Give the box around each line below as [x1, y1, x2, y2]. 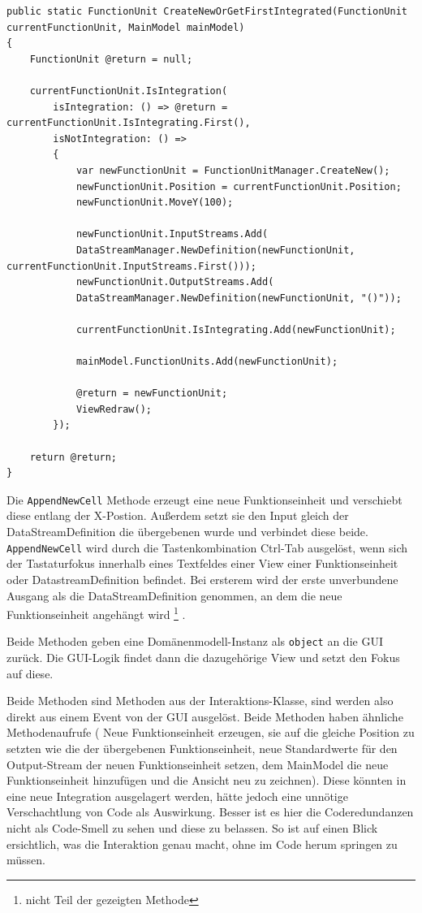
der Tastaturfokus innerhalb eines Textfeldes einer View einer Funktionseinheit [6, 555, 398, 572]
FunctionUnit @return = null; [29, 53, 193, 65]
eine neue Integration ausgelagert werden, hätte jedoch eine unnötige [6, 787, 348, 804]
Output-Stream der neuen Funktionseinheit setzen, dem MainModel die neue [6, 755, 389, 772]
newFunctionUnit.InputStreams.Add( [75, 228, 269, 240]
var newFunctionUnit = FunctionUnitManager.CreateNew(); [75, 164, 390, 176]
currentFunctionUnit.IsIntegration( [29, 84, 228, 97]
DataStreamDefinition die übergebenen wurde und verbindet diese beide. [6, 523, 368, 540]
